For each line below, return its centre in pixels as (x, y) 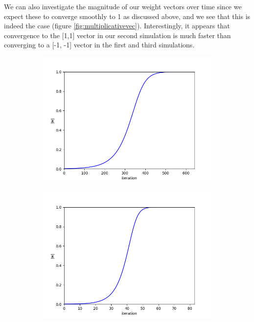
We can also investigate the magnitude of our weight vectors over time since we (123, 6)
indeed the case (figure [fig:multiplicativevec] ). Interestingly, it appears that (117, 26)
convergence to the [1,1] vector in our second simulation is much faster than (117, 35)
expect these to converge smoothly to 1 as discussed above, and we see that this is (127, 16)
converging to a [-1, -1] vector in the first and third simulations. (99, 45)
